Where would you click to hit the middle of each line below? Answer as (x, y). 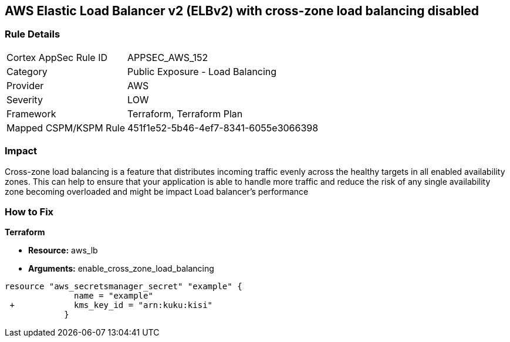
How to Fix (29, 211)
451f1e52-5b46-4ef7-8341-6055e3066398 (223, 128)
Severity (25, 99)
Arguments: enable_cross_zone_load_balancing (121, 269)
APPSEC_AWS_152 (168, 57)
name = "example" (114, 296)
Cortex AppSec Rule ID (57, 57)
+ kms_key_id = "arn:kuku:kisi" (111, 305)
